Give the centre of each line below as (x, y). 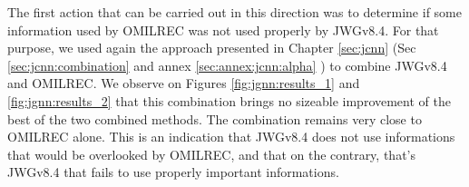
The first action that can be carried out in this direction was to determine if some (234, 12)
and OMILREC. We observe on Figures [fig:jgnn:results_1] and (184, 83)
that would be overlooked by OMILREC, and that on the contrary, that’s (211, 154)
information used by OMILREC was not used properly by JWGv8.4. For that (223, 30)
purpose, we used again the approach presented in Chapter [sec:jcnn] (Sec (212, 48)
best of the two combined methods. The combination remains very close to (215, 118)
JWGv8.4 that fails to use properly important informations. (173, 172)
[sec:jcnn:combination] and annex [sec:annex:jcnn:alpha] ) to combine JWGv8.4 (227, 65)
